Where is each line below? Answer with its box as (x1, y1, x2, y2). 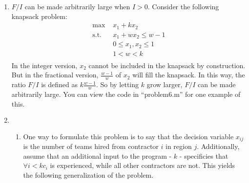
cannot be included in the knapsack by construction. (88, 60, 246, 70)
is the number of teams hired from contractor (23, 141, 159, 151)
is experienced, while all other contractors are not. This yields (50, 160, 235, 170)
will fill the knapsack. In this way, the (132, 70, 245, 80)
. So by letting (96, 79, 139, 90)
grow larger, (146, 79, 183, 90)
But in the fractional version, (11, 70, 99, 80)
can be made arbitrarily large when (24, 1, 130, 11)
